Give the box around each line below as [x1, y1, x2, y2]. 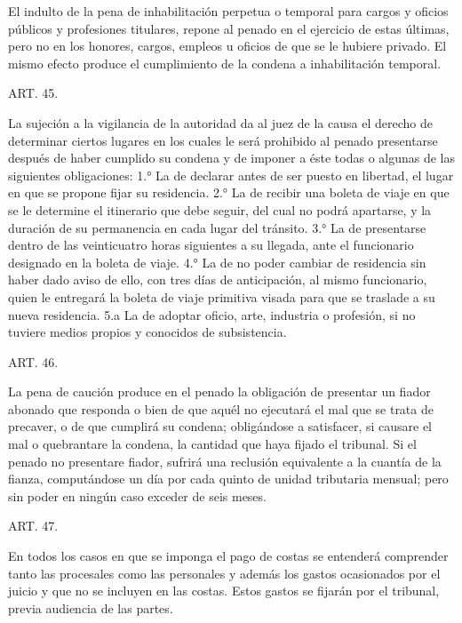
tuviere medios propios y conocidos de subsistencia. [8, 323, 287, 341]
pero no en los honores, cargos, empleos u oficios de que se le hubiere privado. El [8, 36, 447, 55]
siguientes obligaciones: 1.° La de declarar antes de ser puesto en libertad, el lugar [8, 165, 454, 184]
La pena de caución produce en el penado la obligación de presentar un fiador [8, 382, 431, 401]
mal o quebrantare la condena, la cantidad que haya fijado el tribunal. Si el [8, 435, 417, 453]
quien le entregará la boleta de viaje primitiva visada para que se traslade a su [8, 287, 435, 306]
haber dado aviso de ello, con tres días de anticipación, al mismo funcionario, [8, 270, 427, 289]
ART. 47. [8, 516, 59, 535]
